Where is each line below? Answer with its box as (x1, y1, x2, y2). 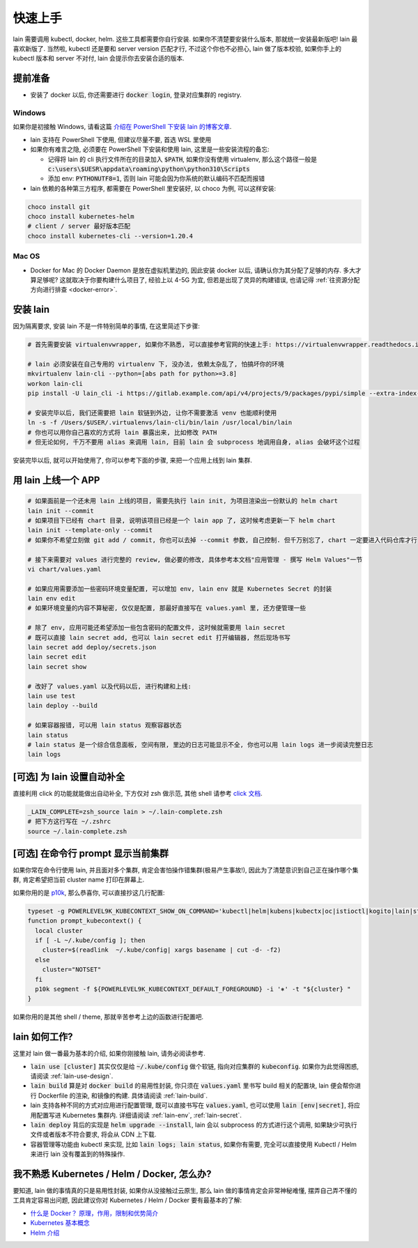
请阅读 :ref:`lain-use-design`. (30, 1072, 114, 1080)
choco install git (27, 203, 91, 210)
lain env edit (27, 594, 76, 603)
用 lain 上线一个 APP (13, 474, 100, 486)
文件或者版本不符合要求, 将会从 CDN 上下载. (30, 1130, 157, 1139)
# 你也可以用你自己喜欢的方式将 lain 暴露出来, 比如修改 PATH (27, 429, 217, 436)
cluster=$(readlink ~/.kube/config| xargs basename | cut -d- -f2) (42, 946, 281, 954)
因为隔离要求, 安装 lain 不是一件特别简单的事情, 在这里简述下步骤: (13, 322, 200, 330)
